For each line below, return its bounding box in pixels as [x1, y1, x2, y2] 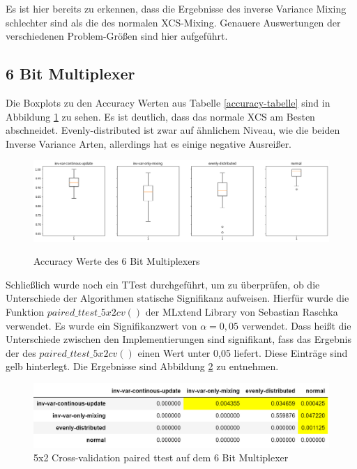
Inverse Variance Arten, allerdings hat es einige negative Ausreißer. [6, 136, 292, 151]
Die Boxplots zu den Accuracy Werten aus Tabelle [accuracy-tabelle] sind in [6, 95, 331, 109]
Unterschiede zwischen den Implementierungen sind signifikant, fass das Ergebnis [6, 332, 351, 346]
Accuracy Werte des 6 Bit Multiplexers [33, 254, 200, 268]
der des [6, 345, 36, 360]
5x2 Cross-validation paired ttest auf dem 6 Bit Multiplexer [33, 450, 289, 465]
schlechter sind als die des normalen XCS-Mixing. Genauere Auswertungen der [6, 15, 341, 29]
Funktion [6, 305, 45, 319]
